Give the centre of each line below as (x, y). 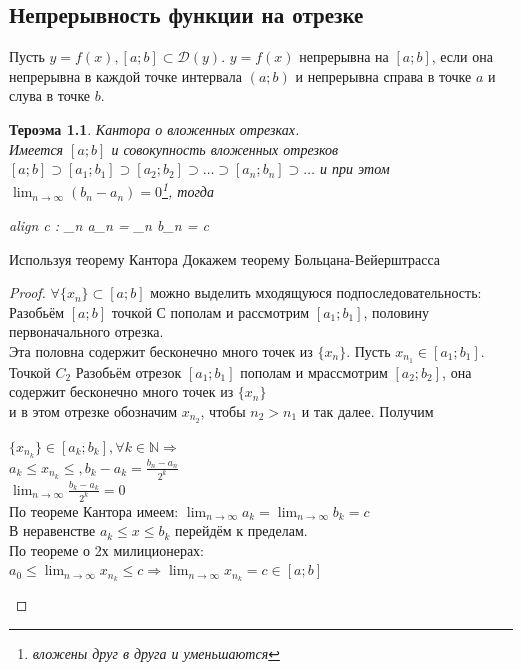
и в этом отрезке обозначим (93, 411)
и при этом (355, 168)
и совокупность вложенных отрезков (224, 148)
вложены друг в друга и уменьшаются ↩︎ (156, 652)
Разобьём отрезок (128, 371)
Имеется (36, 148)
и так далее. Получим (367, 411)
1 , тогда (188, 190)
